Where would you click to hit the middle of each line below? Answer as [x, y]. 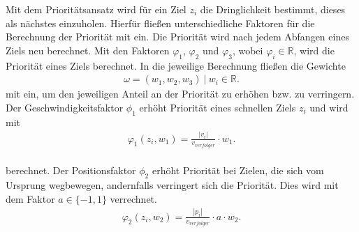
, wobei [248, 50]
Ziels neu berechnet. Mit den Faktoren [88, 50]
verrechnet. [133, 198]
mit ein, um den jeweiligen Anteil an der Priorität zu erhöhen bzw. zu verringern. [180, 94]
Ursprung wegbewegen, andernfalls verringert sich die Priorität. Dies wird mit [172, 185]
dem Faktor [30, 198]
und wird [329, 107]
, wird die [314, 50]
